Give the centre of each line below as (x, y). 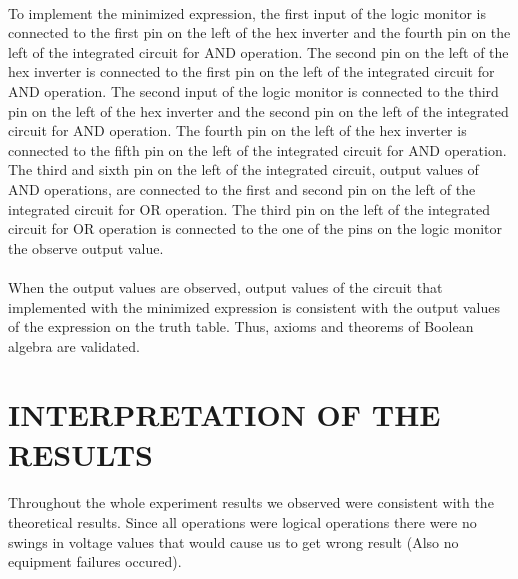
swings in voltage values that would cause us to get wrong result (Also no (233, 541)
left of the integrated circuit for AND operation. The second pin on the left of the (258, 51)
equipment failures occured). (95, 561)
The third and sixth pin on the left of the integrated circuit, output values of (243, 169)
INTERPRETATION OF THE (224, 414)
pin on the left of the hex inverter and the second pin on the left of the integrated (258, 110)
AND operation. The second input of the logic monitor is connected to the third (253, 90)
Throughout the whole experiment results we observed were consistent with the (251, 502)
